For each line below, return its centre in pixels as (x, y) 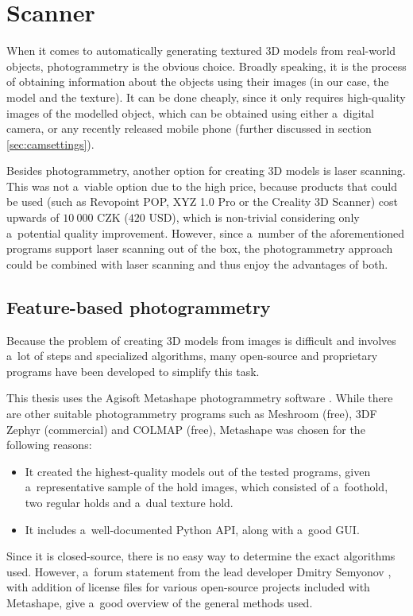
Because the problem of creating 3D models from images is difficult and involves (201, 340)
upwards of (33, 217)
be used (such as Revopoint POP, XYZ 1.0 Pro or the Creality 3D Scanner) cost (202, 201)
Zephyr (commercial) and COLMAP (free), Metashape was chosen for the (186, 429)
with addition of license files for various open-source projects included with (188, 587)
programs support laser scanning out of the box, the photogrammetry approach (200, 248)
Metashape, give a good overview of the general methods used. (160, 602)
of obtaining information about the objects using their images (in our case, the (198, 81)
